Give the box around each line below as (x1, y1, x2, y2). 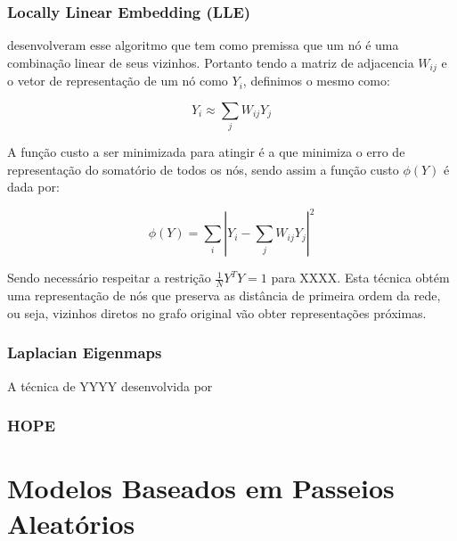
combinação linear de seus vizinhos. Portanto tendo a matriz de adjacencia (7, 53, 414, 71)
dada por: (7, 177, 60, 196)
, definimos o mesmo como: (242, 71, 390, 90)
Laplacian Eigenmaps (7, 341, 162, 364)
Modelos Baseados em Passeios (7, 470, 395, 506)
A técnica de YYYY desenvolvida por (7, 376, 213, 395)
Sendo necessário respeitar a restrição (7, 268, 211, 287)
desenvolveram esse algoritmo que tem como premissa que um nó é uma (7, 36, 399, 54)
